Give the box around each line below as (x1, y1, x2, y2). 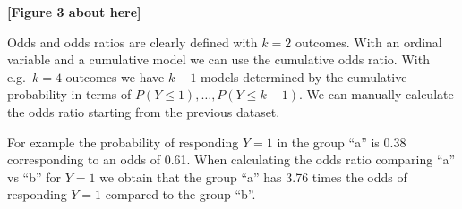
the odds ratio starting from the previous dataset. (7, 102, 280, 121)
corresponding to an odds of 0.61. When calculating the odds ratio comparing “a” (7, 150, 456, 169)
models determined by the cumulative (201, 67, 407, 86)
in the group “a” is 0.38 (277, 132, 406, 151)
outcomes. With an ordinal (295, 32, 442, 51)
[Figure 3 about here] (7, 3, 141, 21)
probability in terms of (7, 85, 132, 104)
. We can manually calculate (299, 85, 454, 104)
